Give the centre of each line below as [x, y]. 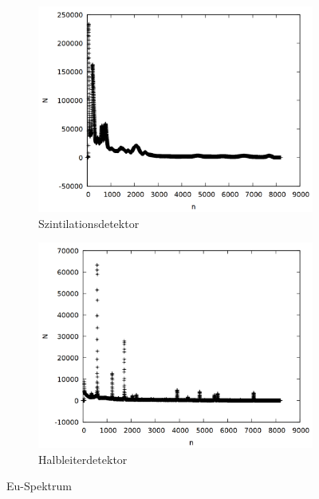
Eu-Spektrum [39, 486]
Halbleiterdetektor [83, 459]
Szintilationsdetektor [89, 223]
